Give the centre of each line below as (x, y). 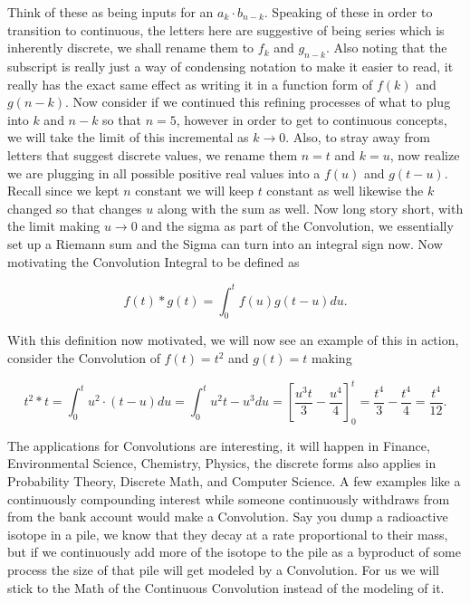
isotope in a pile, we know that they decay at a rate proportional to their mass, (228, 534)
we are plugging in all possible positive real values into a (164, 172)
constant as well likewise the (345, 191)
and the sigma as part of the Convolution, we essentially (297, 226)
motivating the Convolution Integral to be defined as (153, 261)
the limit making (54, 226)
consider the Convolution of (84, 358)
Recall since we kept (63, 191)
